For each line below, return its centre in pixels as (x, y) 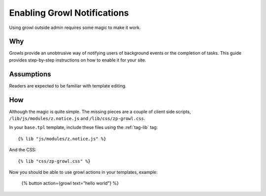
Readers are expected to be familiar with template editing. (68, 85)
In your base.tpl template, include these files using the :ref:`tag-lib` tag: (83, 127)
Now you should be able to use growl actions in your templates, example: (83, 172)
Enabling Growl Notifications (69, 13)
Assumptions (30, 74)
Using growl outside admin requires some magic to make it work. (75, 28)
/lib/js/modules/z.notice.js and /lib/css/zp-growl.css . (77, 118)
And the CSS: (23, 150)
